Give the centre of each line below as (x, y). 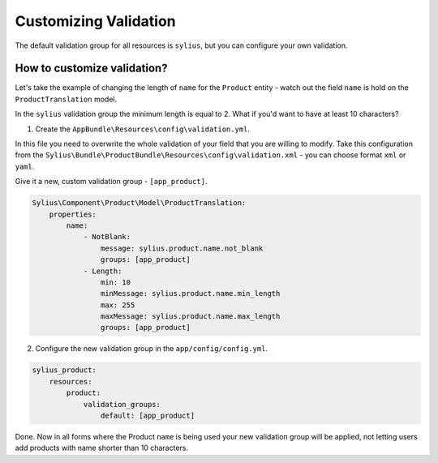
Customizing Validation (95, 21)
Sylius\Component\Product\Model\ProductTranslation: (139, 203)
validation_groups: (122, 404)
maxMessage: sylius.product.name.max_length (190, 317)
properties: (73, 214)
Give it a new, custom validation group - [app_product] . (111, 182)
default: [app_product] (147, 416)
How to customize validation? (91, 69)
